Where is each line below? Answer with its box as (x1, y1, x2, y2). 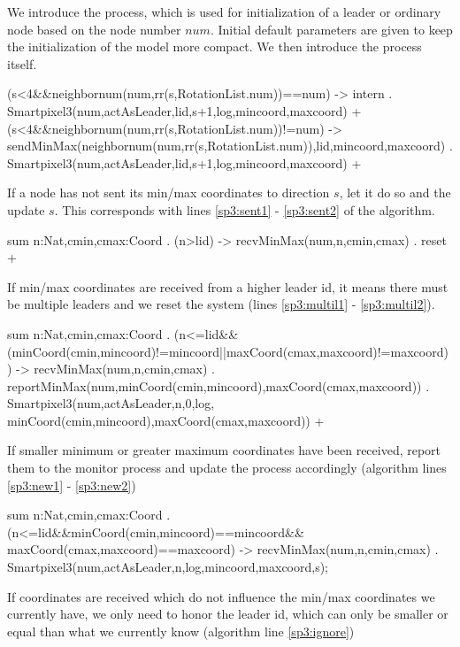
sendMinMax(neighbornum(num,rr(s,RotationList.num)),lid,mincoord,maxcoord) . (7, 136, 453, 155)
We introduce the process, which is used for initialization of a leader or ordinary (7, 3, 441, 20)
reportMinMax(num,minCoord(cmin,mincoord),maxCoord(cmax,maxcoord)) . (7, 376, 430, 395)
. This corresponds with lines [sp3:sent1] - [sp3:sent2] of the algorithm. (54, 200, 435, 219)
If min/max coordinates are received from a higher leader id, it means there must (7, 277, 448, 296)
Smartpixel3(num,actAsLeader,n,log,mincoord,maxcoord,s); (7, 558, 329, 576)
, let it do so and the (339, 183, 451, 202)
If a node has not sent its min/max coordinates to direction (7, 183, 330, 202)
